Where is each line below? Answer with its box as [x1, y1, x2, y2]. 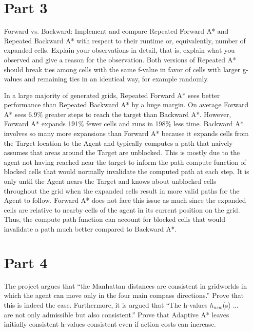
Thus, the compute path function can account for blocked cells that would [4, 214, 226, 224]
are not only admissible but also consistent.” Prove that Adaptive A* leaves [4, 309, 229, 319]
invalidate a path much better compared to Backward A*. [4, 224, 177, 234]
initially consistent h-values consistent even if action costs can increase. [4, 319, 216, 329]
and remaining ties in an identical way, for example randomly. [24, 74, 209, 84]
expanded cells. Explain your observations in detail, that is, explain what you [4, 45, 235, 55]
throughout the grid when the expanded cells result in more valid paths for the [4, 185, 240, 195]
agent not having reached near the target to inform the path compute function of [4, 156, 246, 167]
